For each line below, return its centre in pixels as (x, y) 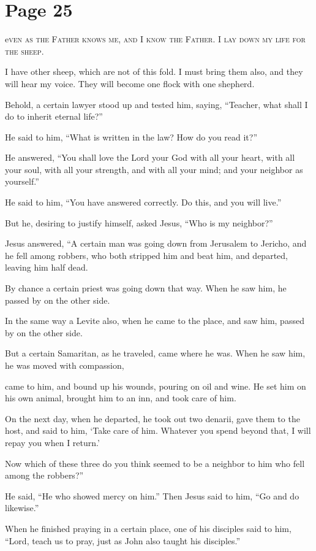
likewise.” (22, 508)
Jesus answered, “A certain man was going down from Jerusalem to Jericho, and (156, 243)
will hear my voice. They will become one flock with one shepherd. (130, 83)
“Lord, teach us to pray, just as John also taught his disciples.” (123, 540)
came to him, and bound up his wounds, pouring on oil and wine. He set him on (156, 386)
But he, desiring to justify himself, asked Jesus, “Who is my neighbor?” (139, 222)
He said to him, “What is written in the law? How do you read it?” (131, 137)
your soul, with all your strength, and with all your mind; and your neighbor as (154, 169)
